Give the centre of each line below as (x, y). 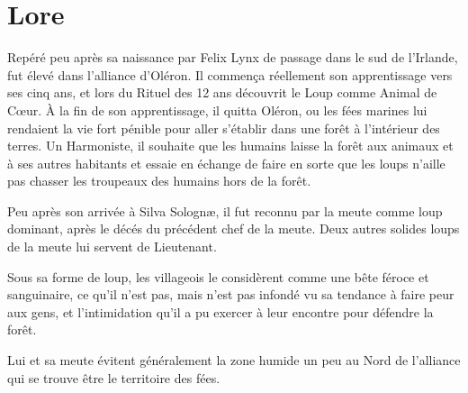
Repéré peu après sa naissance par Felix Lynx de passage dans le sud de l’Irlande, (233, 57)
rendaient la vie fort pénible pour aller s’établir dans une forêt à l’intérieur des (224, 128)
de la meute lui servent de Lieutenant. (112, 247)
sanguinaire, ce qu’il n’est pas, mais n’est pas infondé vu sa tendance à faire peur (231, 294)
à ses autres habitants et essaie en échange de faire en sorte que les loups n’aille (226, 163)
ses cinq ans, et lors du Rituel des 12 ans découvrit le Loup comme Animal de (222, 92)
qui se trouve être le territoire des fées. (114, 377)
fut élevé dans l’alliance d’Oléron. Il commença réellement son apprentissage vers (230, 74)
